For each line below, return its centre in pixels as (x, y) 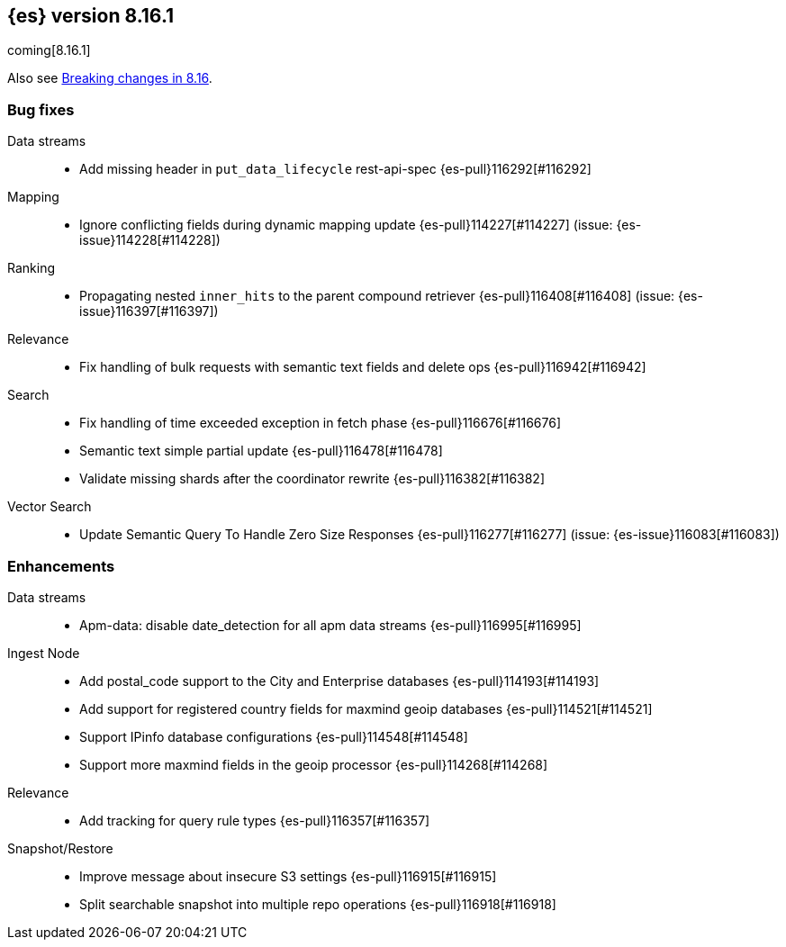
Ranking (32, 268)
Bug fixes (41, 109)
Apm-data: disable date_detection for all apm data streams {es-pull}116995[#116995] (330, 625)
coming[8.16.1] (49, 50)
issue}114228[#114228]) (150, 240)
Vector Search (50, 507)
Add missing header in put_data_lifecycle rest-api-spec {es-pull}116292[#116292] (335, 169)
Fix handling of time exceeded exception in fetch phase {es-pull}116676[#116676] (321, 423)
